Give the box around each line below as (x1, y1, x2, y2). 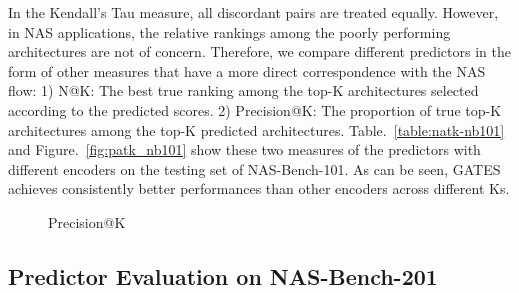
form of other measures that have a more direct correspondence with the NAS (8, 60, 486, 81)
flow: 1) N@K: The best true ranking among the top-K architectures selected (8, 80, 479, 101)
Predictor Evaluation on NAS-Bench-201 (8, 260, 438, 291)
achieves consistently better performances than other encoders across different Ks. (8, 178, 510, 199)
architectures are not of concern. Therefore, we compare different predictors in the (8, 41, 511, 62)
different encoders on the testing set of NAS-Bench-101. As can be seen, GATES (8, 158, 501, 179)
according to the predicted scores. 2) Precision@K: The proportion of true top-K (8, 99, 502, 120)
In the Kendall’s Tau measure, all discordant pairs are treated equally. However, (8, 2, 499, 22)
